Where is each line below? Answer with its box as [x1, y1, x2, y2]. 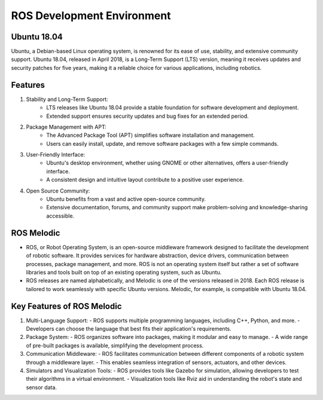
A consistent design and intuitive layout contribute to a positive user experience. [46, 176, 245, 184]
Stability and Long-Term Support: [26, 96, 108, 103]
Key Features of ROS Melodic [11, 301, 122, 311]
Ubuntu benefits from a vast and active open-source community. [46, 196, 206, 203]
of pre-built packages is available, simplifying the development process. [26, 341, 204, 349]
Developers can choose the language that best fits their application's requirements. [26, 325, 231, 332]
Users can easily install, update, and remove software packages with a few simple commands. [46, 140, 279, 147]
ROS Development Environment [11, 9, 171, 22]
